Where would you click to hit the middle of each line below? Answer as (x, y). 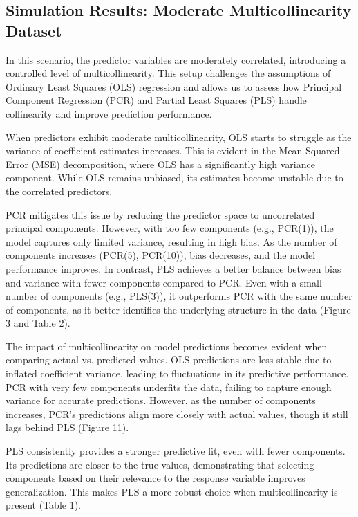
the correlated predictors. (59, 191)
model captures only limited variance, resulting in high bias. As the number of (171, 241)
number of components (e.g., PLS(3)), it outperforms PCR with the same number (179, 296)
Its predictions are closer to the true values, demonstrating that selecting (160, 464)
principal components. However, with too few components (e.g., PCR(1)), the (170, 228)
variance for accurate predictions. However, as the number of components (161, 400)
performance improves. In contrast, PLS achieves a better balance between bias (173, 268)
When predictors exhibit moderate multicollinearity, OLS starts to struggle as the (179, 137)
